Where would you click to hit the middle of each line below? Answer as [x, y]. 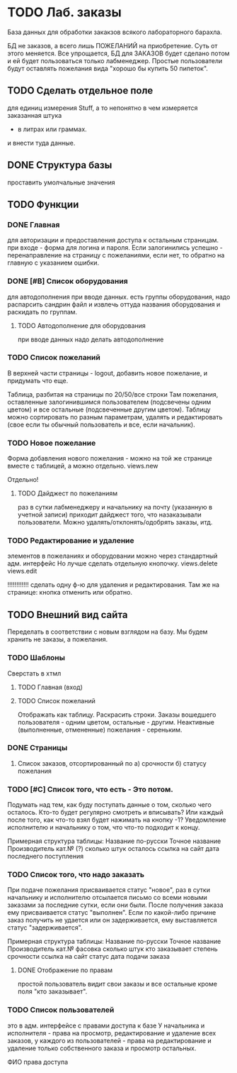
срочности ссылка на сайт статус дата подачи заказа [88, 957]
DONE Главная [34, 224]
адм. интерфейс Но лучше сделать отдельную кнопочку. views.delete [112, 563]
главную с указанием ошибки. [53, 263]
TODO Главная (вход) [50, 687]
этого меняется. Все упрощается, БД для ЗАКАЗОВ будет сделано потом [118, 53]
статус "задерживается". [45, 928]
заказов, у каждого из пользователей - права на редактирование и [109, 1040]
